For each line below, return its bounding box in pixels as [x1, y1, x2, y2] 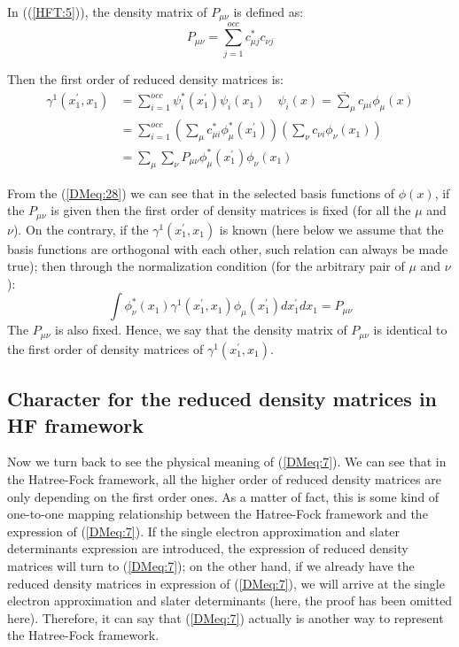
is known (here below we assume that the [219, 220, 444, 238]
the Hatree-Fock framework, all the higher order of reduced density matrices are [7, 470, 441, 489]
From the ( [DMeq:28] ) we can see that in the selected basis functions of [7, 183, 395, 202]
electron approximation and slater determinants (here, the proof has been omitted [7, 591, 453, 610]
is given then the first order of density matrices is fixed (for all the [51, 201, 411, 220]
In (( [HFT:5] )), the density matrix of [7, 3, 207, 20]
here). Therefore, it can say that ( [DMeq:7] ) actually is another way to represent [7, 608, 444, 627]
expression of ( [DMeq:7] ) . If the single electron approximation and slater [7, 521, 400, 540]
